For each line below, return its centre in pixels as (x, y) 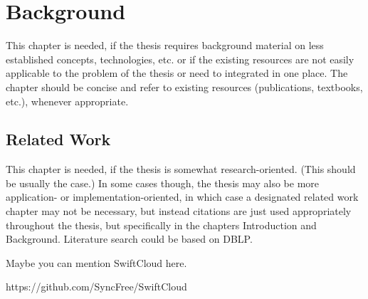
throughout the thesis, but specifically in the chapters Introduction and (161, 225)
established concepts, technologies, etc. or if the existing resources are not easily (180, 59)
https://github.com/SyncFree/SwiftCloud (96, 287)
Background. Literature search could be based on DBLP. (129, 239)
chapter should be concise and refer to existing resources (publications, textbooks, (184, 86)
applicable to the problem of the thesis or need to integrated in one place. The (177, 73)
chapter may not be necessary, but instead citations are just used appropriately (179, 211)
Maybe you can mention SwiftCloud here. (96, 262)
